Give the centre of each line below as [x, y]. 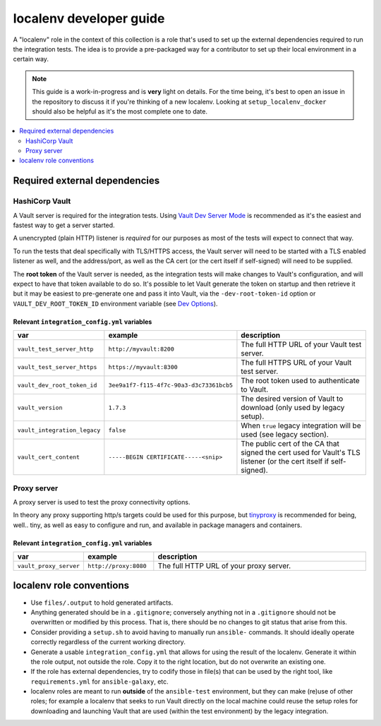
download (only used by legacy [293, 408]
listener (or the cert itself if [285, 461]
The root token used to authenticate [300, 381]
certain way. [31, 59]
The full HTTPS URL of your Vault [296, 363]
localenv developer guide [89, 18]
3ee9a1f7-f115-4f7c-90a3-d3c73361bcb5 [170, 385]
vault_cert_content [49, 457]
